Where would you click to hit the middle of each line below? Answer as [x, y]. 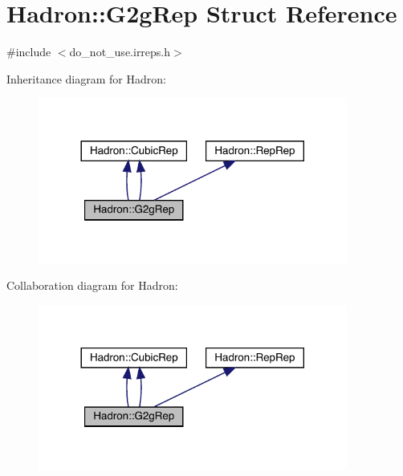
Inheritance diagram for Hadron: [86, 78]
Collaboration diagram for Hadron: [92, 285]
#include [29, 52]
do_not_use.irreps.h [120, 52]
